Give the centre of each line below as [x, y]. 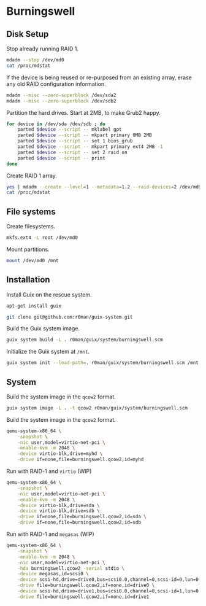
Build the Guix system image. [43, 328]
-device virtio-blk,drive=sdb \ [59, 511]
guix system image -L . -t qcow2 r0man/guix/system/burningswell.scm [97, 408]
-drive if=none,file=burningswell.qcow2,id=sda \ [82, 517]
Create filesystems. [31, 227]
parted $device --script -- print [61, 158]
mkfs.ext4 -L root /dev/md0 [42, 238]
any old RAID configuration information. [56, 84]
